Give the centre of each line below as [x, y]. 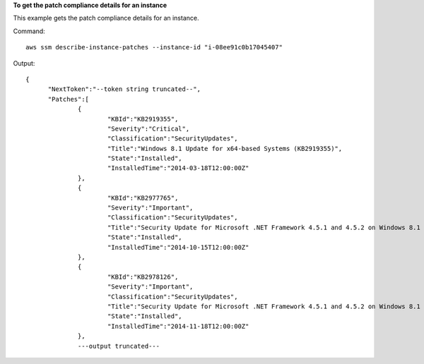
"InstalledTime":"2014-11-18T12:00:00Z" [178, 326]
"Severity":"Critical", [148, 128]
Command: [29, 31]
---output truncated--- [119, 346]
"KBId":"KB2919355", [143, 119]
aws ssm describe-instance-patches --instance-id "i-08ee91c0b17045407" [154, 47]
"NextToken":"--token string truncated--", [124, 89]
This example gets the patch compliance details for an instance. [106, 18]
